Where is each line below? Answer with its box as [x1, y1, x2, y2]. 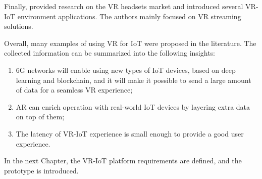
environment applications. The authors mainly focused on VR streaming [17, 11, 241, 21]
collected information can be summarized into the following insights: [4, 48, 215, 58]
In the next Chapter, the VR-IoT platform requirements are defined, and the [4, 155, 242, 166]
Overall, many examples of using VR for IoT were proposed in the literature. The [4, 37, 256, 48]
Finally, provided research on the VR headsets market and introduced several [4, 1, 243, 11]
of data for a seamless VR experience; [16, 84, 133, 95]
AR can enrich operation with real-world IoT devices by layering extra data [16, 101, 250, 112]
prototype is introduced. [4, 165, 79, 175]
